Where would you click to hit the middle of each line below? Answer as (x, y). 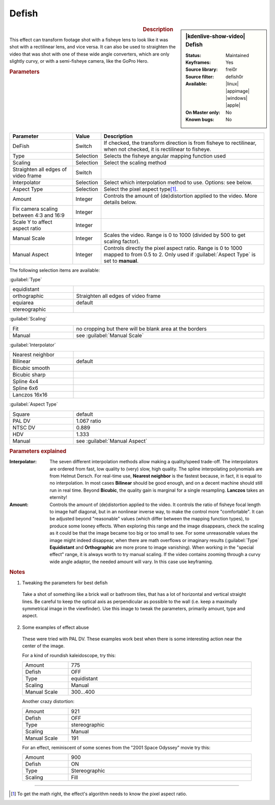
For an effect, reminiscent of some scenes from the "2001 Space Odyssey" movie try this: (116, 747)
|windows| (237, 98)
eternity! (58, 497)
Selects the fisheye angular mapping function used (165, 156)
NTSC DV (24, 427)
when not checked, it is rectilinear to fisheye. (157, 149)
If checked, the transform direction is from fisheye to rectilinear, (180, 143)
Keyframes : (198, 62)
